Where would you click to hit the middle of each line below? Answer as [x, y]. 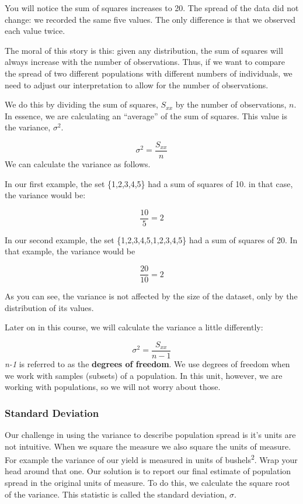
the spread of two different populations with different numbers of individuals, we [149, 73]
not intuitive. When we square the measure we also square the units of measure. [148, 446]
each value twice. [35, 31]
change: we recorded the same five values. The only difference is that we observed [150, 19]
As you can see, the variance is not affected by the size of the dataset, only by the [151, 296]
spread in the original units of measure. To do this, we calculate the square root [147, 482]
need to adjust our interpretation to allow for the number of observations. [137, 84]
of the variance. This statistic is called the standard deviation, [116, 494]
